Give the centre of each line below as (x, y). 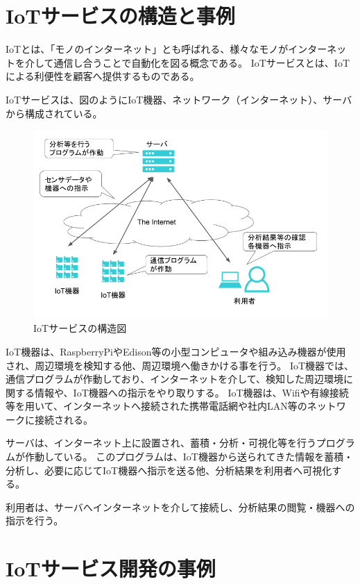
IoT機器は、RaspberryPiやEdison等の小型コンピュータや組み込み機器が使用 (176, 351)
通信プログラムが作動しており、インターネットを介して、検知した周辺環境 (175, 379)
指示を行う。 (35, 520)
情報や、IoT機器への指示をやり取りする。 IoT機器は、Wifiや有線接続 (191, 392)
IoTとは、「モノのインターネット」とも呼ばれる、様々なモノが (147, 49)
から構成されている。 (54, 113)
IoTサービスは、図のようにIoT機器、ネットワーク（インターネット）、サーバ (179, 99)
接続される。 (63, 419)
